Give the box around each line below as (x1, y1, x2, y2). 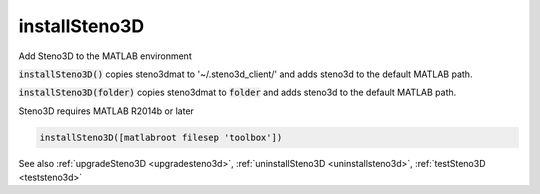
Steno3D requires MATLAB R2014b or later (18, 105, 195, 117)
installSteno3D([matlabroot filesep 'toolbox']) (39, 131, 283, 143)
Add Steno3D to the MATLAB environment (18, 50, 192, 62)
